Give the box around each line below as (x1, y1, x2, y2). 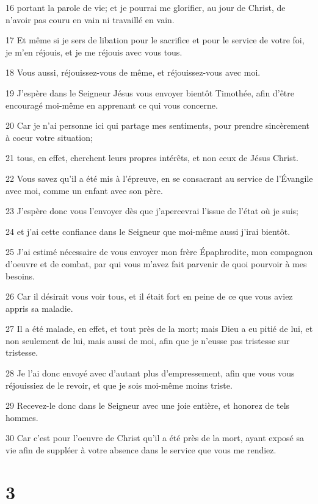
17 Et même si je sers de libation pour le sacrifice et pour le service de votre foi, (5, 34, 305, 46)
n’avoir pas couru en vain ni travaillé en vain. (5, 13, 175, 26)
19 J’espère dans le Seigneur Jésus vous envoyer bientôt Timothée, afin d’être (5, 86, 295, 99)
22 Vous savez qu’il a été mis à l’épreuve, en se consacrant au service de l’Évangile (5, 171, 313, 184)
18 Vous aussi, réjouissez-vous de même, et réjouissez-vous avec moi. (5, 66, 261, 79)
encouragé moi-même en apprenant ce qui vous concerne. (5, 98, 218, 111)
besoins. (5, 269, 35, 282)
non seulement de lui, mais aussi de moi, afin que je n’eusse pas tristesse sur (5, 334, 290, 347)
